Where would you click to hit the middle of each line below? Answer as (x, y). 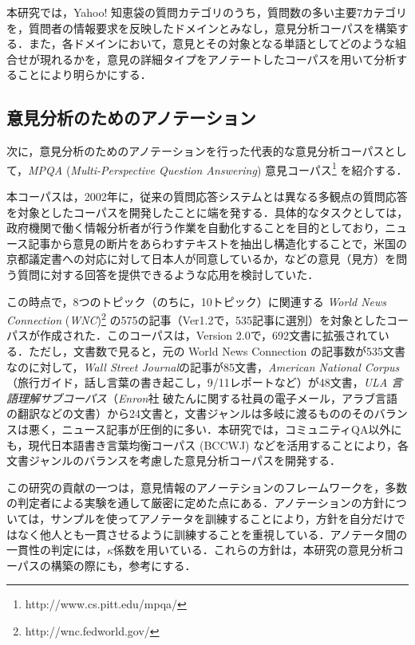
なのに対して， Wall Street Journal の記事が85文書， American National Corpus (203, 366)
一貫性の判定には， (57, 550)
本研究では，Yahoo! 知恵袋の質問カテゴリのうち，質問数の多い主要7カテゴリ (207, 12)
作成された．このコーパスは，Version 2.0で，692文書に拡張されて (209, 335)
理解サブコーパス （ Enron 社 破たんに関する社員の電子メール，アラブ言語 (207, 397)
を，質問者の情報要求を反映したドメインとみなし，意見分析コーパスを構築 (202, 28)
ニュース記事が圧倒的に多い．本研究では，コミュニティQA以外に (232, 429)
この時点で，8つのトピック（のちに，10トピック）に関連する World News (196, 301)
